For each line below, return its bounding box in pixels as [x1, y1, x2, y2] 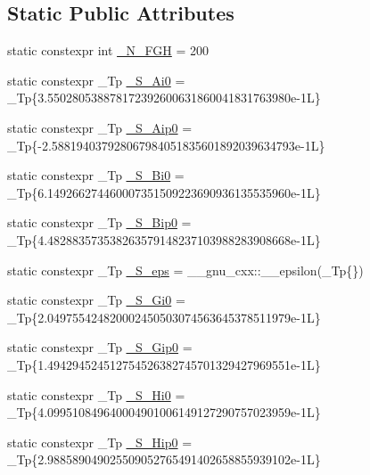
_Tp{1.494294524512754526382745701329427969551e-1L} [7, 355, 321, 373]
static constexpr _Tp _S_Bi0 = [7, 166, 185, 184]
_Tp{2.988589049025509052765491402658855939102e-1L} [7, 450, 321, 469]
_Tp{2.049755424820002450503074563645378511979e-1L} [7, 307, 321, 326]
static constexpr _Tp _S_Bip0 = [7, 213, 192, 232]
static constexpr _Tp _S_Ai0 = [7, 70, 185, 89]
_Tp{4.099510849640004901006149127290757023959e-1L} [7, 403, 321, 422]
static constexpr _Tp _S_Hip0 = [7, 432, 193, 451]
